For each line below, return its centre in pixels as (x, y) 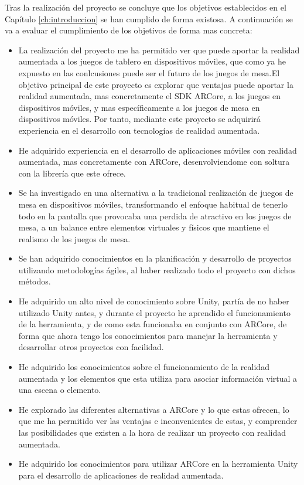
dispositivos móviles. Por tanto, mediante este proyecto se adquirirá (139, 119)
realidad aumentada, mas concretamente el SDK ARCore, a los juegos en (149, 96)
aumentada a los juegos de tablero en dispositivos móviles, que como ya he (152, 61)
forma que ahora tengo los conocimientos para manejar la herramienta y (148, 335)
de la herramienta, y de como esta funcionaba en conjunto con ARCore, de (153, 324)
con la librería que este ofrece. (72, 173)
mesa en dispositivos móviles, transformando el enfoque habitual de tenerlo (153, 204)
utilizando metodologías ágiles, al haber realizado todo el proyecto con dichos (157, 269)
